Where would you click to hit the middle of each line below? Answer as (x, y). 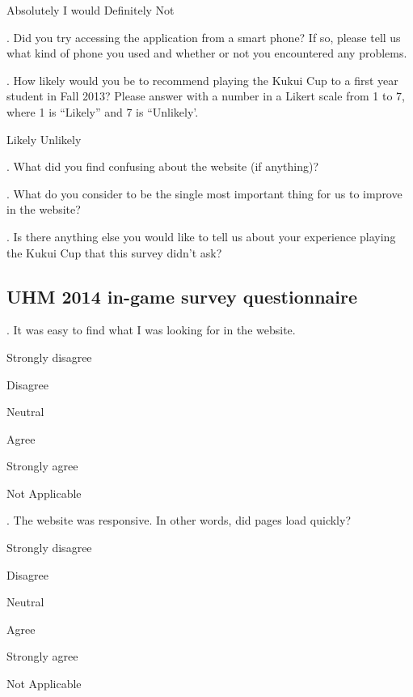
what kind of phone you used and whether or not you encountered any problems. (207, 53)
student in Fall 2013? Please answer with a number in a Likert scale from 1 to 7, (206, 96)
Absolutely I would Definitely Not (91, 10)
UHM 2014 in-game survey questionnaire (182, 296)
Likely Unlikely (44, 139)
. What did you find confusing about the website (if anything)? (162, 166)
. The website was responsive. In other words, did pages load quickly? (179, 520)
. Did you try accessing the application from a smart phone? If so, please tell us (204, 37)
